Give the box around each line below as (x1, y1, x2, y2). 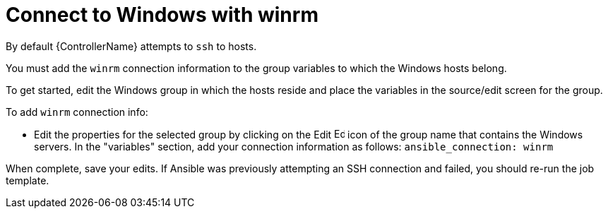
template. (6, 174, 49, 186)
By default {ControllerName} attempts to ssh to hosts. (6, 40, 257, 52)
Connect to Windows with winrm (6, 3, 318, 27)
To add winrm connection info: (6, 105, 148, 118)
